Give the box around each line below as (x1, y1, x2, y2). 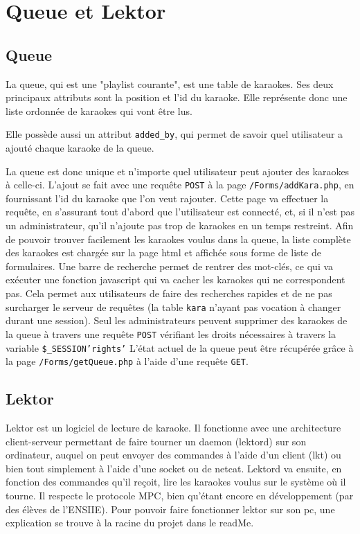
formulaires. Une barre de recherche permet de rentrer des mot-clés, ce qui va (6, 258, 334, 273)
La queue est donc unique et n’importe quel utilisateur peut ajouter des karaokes (6, 163, 350, 178)
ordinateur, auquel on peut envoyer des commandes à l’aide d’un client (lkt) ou (6, 447, 341, 462)
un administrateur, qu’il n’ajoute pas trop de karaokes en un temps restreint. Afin (6, 218, 354, 233)
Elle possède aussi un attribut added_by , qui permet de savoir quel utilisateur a (6, 127, 343, 141)
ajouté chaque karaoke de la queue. (6, 141, 154, 155)
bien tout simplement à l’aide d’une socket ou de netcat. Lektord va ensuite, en (6, 461, 342, 475)
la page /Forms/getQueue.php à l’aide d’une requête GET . (6, 354, 249, 368)
